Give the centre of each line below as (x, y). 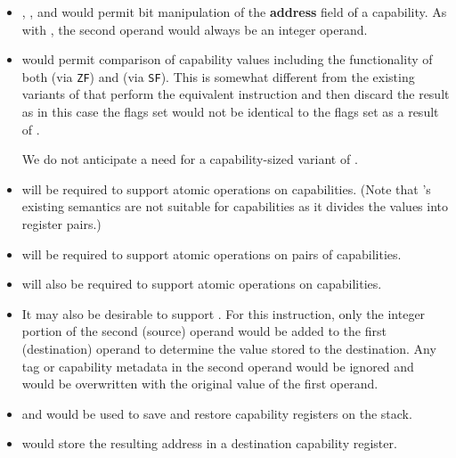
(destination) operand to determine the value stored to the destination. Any (229, 348)
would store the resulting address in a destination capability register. (209, 443)
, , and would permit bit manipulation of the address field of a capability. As (234, 12)
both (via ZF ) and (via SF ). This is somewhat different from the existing (218, 76)
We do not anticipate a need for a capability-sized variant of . (190, 159)
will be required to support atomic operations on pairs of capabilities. (212, 254)
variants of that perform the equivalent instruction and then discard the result (236, 94)
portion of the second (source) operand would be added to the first (204, 331)
